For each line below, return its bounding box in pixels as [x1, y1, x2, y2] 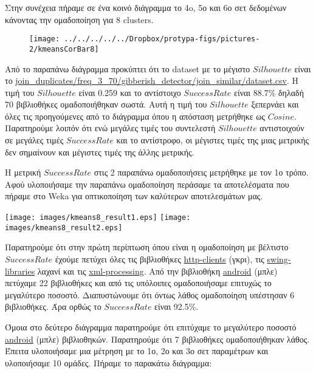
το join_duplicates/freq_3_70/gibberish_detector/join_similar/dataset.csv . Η [5, 74, 299, 87]
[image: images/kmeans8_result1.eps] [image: [5, 213, 191, 222]
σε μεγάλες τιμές [5, 134, 64, 146]
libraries [5, 264, 35, 277]
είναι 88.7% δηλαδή [234, 86, 304, 98]
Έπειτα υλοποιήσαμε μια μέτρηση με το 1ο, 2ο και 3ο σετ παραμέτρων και [5, 344, 269, 357]
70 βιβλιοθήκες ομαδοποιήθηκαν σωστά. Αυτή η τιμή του [5, 98, 207, 111]
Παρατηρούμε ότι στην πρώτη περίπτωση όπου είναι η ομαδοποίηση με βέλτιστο [5, 241, 289, 253]
